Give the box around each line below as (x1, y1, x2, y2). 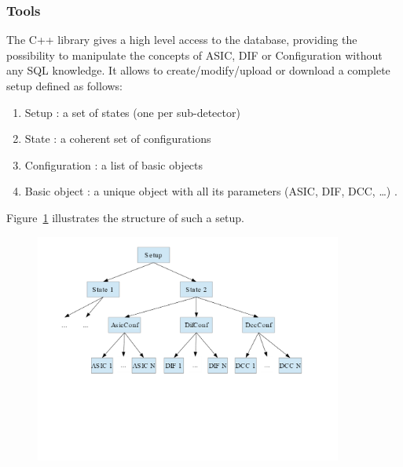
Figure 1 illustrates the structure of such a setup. (6, 209, 244, 225)
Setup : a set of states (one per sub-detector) (24, 104, 240, 120)
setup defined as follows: (6, 78, 123, 93)
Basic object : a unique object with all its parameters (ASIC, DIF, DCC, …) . (24, 183, 398, 199)
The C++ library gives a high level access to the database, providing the (6, 31, 357, 48)
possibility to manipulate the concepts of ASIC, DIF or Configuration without (6, 46, 383, 63)
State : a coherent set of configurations (24, 130, 211, 147)
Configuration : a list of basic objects (24, 156, 203, 173)
